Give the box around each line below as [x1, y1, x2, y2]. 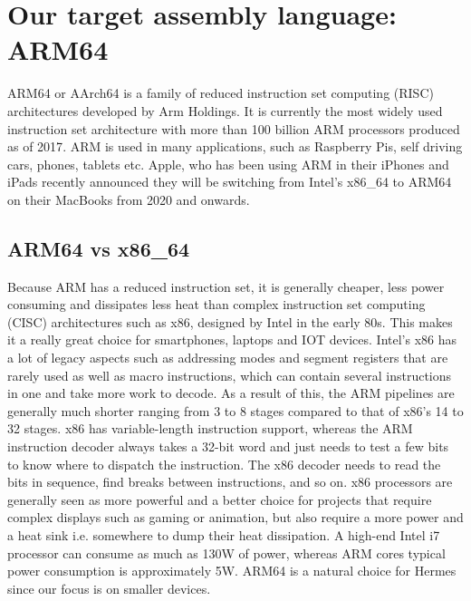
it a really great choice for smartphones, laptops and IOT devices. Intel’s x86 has [7, 330, 457, 349]
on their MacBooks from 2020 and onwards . [7, 189, 250, 208]
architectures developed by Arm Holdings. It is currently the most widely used [7, 101, 443, 120]
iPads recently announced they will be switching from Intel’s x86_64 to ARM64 [7, 172, 452, 191]
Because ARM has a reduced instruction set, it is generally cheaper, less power [7, 276, 445, 296]
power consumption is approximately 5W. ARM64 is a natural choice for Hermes [7, 561, 457, 580]
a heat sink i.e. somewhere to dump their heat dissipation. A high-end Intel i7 [7, 525, 440, 544]
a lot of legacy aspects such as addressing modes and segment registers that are [7, 348, 448, 367]
